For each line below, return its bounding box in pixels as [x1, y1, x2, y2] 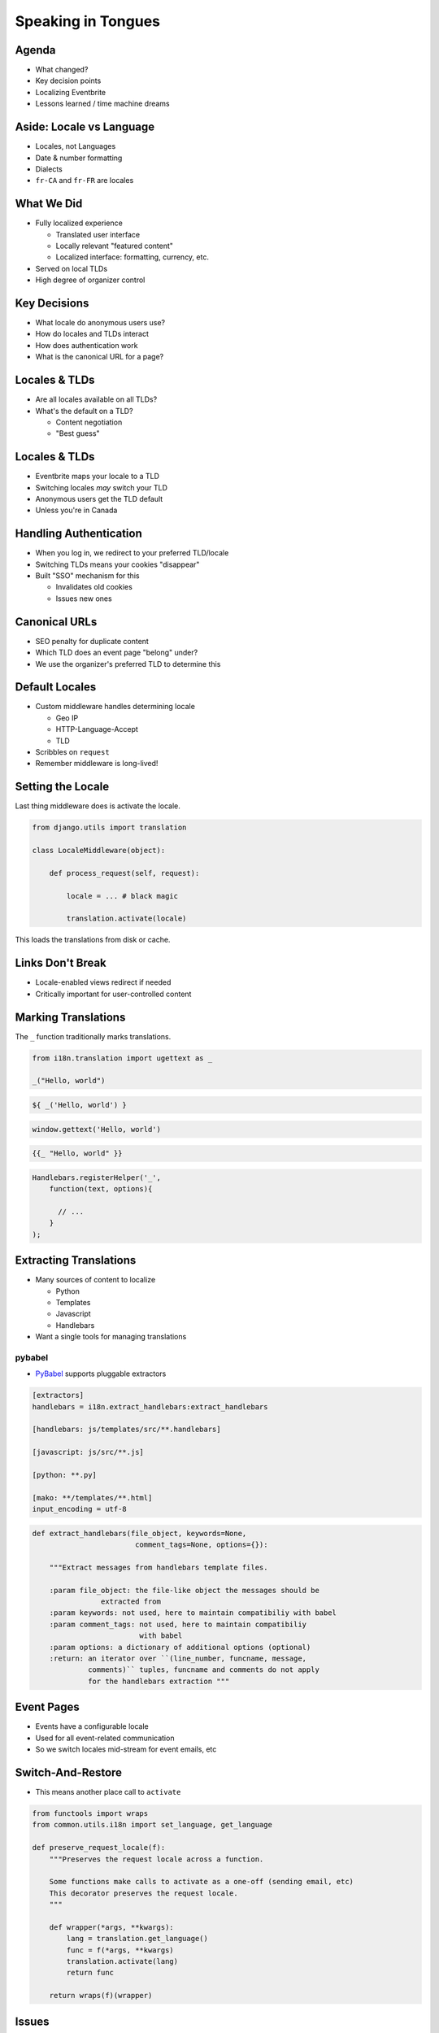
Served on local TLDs [35, 263, 108, 273]
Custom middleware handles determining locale [35, 702, 195, 712]
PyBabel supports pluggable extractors [35, 1369, 167, 1378]
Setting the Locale [15, 780, 110, 794]
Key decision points [35, 76, 102, 85]
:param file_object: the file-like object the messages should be [49, 1586, 320, 1595]
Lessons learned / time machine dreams [35, 98, 170, 109]
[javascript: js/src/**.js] [32, 1447, 144, 1457]
